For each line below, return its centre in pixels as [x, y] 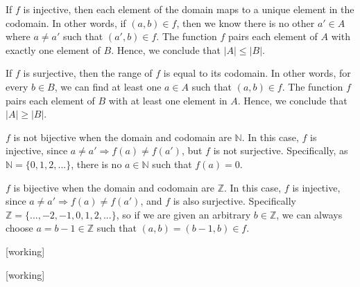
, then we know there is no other [246, 22]
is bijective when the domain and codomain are [114, 187]
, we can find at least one [108, 86]
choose [19, 228]
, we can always [309, 214]
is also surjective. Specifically [234, 201]
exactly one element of [53, 49]
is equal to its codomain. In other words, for [257, 73]
